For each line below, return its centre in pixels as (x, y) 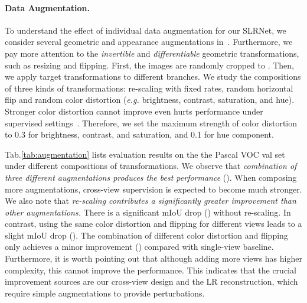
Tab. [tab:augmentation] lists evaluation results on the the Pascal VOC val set (145, 154)
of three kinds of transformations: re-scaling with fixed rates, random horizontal (149, 88)
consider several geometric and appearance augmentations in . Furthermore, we (149, 42)
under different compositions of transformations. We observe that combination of (151, 166)
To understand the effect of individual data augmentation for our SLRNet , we (146, 30)
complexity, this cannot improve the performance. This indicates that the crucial (151, 270)
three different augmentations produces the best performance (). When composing (151, 177)
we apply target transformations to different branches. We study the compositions (153, 76)
